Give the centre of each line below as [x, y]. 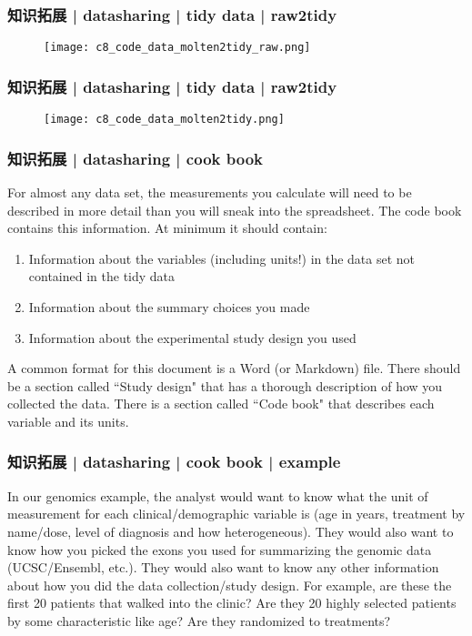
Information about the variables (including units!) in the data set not [222, 258]
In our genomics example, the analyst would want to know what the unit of [218, 495]
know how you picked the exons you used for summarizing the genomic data [220, 549]
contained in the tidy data [102, 276]
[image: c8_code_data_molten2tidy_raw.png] [177, 48]
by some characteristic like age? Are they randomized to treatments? [199, 620]
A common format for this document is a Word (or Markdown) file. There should [234, 368]
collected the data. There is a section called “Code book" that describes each [221, 404]
